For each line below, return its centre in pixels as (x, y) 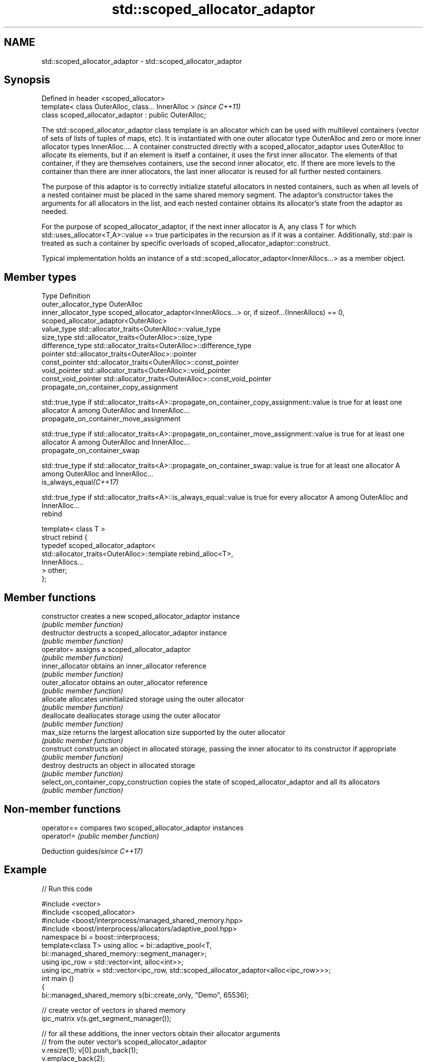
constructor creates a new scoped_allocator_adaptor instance (141, 616)
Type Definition (66, 296)
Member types (40, 277)
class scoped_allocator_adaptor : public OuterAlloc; (124, 115)
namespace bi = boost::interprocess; (101, 937)
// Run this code (67, 888)
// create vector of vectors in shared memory (114, 1010)
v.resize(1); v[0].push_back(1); (90, 1050)
